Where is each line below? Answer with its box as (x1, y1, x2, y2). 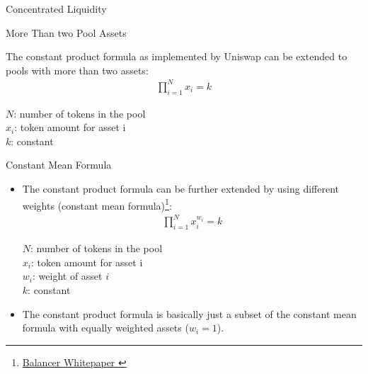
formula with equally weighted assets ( (22, 320, 189, 335)
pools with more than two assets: (6, 62, 149, 77)
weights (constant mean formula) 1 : (22, 195, 172, 212)
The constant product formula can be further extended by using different (22, 181, 340, 196)
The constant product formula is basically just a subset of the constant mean (22, 306, 357, 321)
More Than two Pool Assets (6, 25, 127, 40)
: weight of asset (33, 268, 103, 283)
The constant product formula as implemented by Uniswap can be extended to (6, 49, 347, 64)
